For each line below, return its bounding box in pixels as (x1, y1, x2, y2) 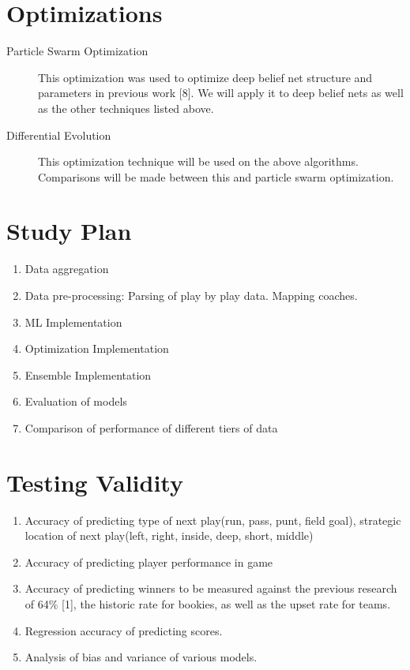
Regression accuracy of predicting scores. (24, 622, 223, 638)
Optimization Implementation (24, 340, 169, 357)
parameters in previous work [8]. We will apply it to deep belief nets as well (38, 84, 404, 101)
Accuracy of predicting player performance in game (24, 553, 273, 570)
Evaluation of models (24, 393, 127, 410)
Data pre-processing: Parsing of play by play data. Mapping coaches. (24, 287, 358, 303)
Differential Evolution (6, 126, 111, 143)
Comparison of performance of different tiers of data (24, 419, 278, 436)
